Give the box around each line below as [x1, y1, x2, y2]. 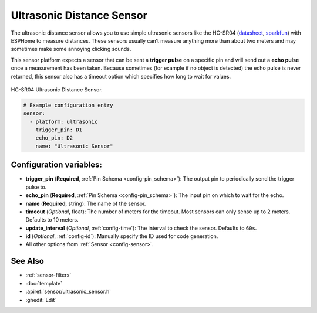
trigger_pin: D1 [35, 127, 82, 133]
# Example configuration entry [23, 101, 114, 108]
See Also [11, 256, 44, 266]
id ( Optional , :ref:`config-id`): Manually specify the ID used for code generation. [25, 233, 218, 240]
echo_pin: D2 [35, 135, 73, 141]
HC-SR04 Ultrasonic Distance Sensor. [11, 86, 103, 93]
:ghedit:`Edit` [25, 296, 57, 303]
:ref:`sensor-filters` [25, 271, 72, 278]
